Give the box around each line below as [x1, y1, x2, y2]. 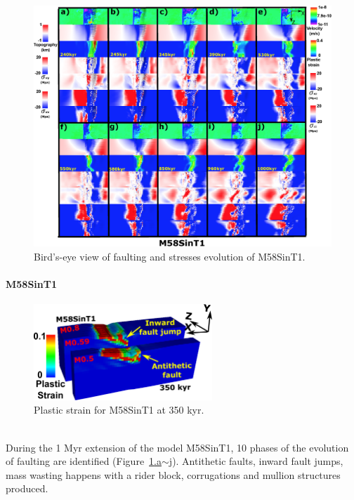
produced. [6, 481, 48, 496]
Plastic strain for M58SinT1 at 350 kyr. [34, 402, 204, 417]
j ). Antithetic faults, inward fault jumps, [169, 454, 343, 468]
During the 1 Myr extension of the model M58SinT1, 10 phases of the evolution [6, 440, 349, 454]
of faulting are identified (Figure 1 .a [6, 454, 162, 468]
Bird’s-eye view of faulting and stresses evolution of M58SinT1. [34, 249, 306, 263]
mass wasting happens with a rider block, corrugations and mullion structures [6, 467, 341, 482]
